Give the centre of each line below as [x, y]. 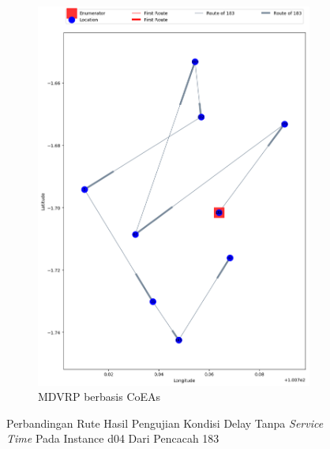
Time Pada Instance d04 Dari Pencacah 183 [113, 438]
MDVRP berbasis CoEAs [99, 397]
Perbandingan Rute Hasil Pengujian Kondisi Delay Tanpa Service [165, 423]
